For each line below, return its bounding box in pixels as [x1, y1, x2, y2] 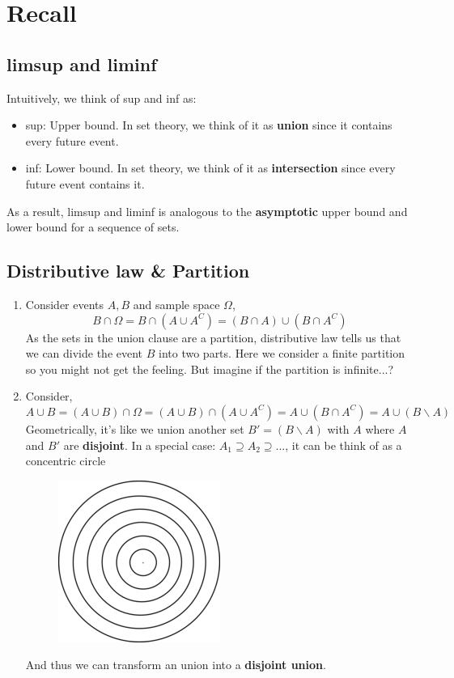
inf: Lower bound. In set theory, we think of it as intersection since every [25, 159, 396, 176]
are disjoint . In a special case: [63, 436, 216, 453]
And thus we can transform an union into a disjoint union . [25, 656, 326, 673]
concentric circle [25, 452, 106, 469]
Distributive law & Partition [6, 258, 250, 283]
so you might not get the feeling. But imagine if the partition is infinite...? [25, 360, 394, 377]
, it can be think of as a [285, 436, 402, 453]
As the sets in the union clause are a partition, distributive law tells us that [25, 328, 401, 345]
